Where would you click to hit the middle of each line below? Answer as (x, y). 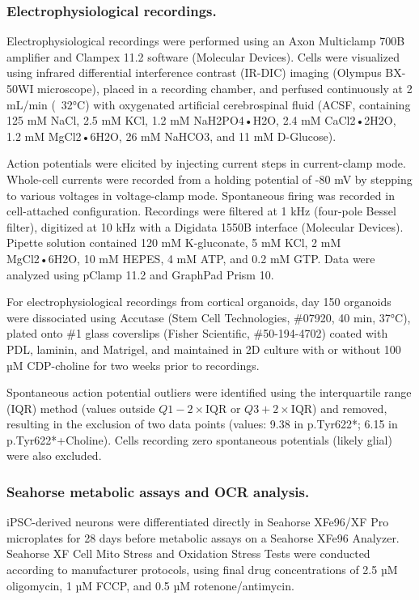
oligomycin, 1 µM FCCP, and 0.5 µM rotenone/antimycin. (150, 585)
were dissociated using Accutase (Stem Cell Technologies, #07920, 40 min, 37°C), (209, 317)
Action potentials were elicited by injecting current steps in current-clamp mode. (206, 163)
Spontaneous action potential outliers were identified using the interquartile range (209, 392)
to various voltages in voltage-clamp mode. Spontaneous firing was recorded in (201, 195)
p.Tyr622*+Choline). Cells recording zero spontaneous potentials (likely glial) (199, 439)
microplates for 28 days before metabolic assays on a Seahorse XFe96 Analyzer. (203, 537)
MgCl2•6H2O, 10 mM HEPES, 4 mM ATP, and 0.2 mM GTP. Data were (191, 258)
